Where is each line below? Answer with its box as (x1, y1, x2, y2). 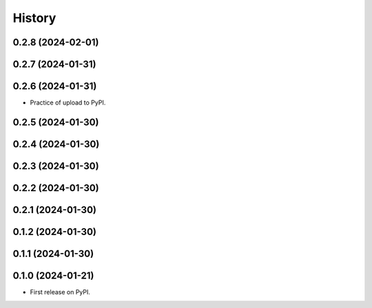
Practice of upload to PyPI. (30, 98, 106, 107)
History (12, 10, 56, 25)
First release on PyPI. (30, 288, 91, 296)
